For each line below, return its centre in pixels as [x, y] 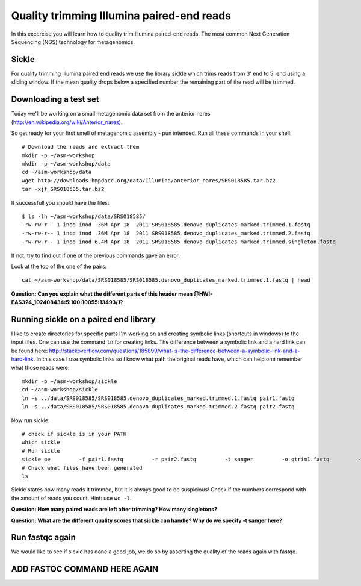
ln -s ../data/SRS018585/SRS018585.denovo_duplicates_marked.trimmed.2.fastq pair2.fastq [158, 407]
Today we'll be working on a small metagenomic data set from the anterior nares [111, 114]
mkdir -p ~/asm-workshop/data [66, 164]
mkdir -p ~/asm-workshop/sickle [69, 382]
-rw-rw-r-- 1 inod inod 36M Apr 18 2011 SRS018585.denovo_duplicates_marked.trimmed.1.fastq [166, 225]
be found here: [29, 351]
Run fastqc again [44, 538]
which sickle [41, 442]
